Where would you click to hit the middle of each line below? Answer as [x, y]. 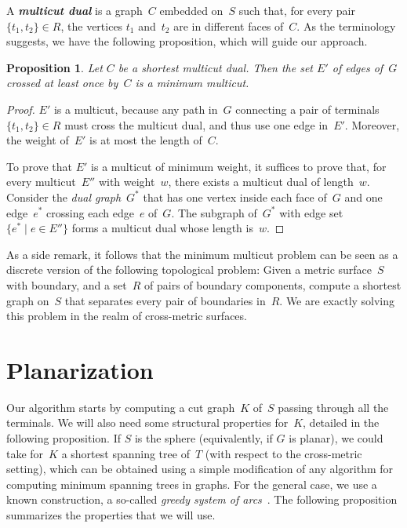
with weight [127, 182]
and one [363, 197]
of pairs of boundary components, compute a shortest [273, 284]
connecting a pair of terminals [307, 109]
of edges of [358, 67]
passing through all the [333, 407]
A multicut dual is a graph [74, 10]
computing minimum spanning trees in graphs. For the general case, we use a [192, 484]
